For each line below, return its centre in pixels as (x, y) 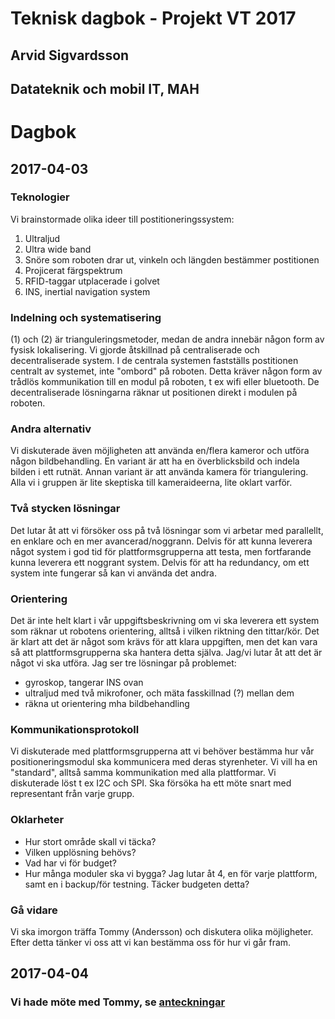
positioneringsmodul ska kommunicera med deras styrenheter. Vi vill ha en (164, 762)
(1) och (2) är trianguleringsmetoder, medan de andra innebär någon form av (167, 339)
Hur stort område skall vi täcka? (90, 841)
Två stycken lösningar (65, 509)
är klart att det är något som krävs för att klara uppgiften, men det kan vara (164, 642)
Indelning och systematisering (86, 317)
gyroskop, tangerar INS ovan (84, 683)
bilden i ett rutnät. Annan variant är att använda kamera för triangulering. (159, 472)
